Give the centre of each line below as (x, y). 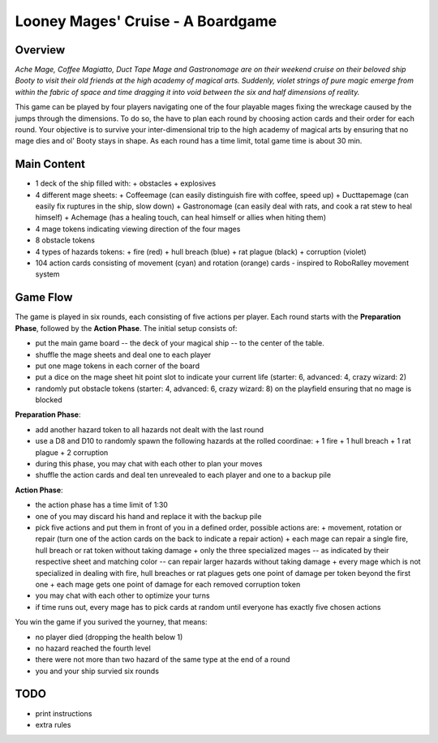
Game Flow (44, 297)
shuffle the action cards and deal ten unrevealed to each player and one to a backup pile (183, 475)
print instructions (64, 713)
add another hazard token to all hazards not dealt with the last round (149, 429)
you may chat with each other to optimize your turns (122, 595)
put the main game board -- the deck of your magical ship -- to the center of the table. (180, 343)
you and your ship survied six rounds (97, 671)
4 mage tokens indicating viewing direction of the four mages (138, 229)
